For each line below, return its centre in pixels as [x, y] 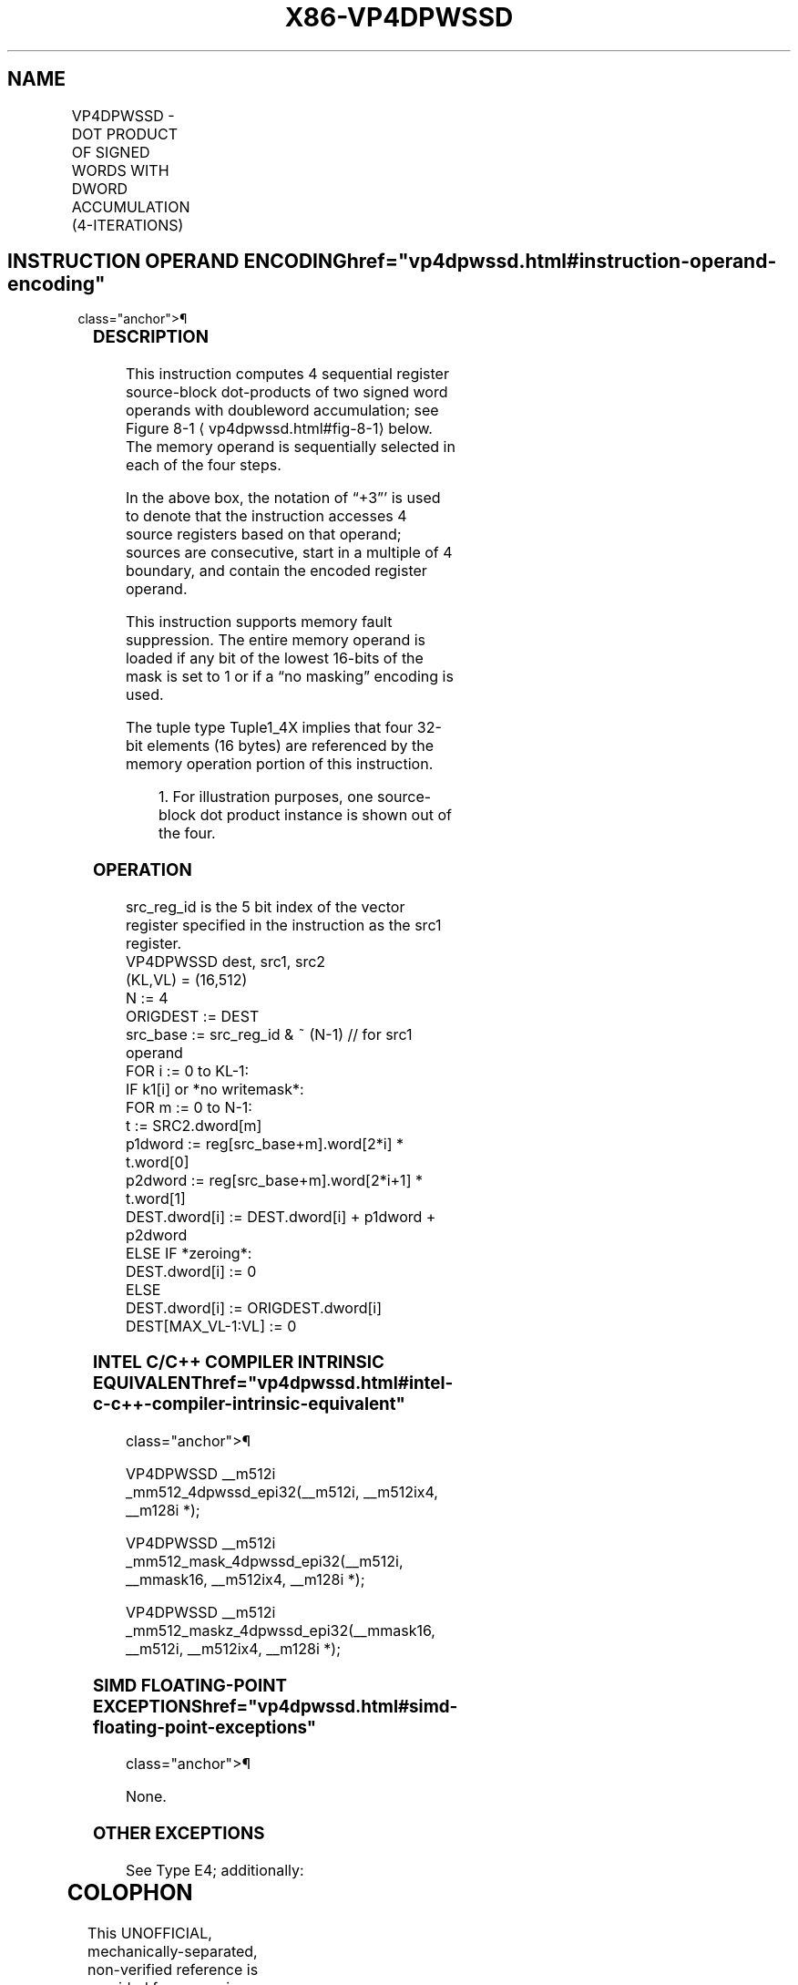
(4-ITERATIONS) [128, 225]
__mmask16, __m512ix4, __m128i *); [245, 1580]
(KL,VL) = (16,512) [186, 979]
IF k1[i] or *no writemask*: [215, 1089]
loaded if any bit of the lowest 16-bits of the [274, 658]
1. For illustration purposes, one [266, 797]
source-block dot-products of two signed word [286, 392]
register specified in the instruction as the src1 [283, 925]
